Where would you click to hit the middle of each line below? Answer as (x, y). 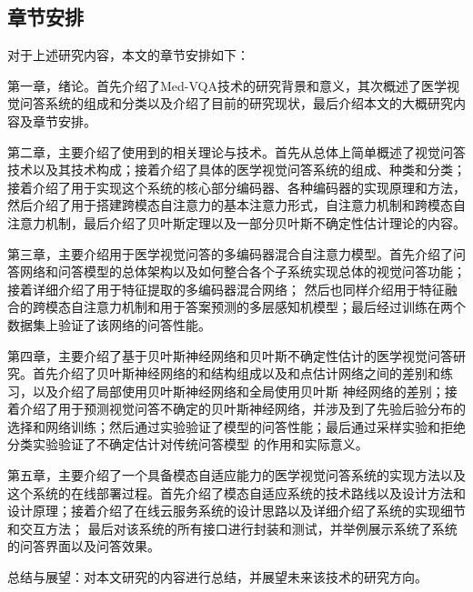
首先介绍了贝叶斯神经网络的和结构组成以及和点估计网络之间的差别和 (236, 373)
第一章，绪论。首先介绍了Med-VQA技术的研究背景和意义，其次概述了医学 (227, 85)
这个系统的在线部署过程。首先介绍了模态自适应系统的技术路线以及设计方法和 (236, 492)
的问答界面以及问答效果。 (84, 546)
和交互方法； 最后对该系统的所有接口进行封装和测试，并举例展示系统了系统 (232, 528)
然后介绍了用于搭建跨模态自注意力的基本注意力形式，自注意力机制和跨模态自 (236, 205)
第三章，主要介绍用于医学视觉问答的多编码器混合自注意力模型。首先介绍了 (230, 253)
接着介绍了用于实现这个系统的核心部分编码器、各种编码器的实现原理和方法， (236, 187)
